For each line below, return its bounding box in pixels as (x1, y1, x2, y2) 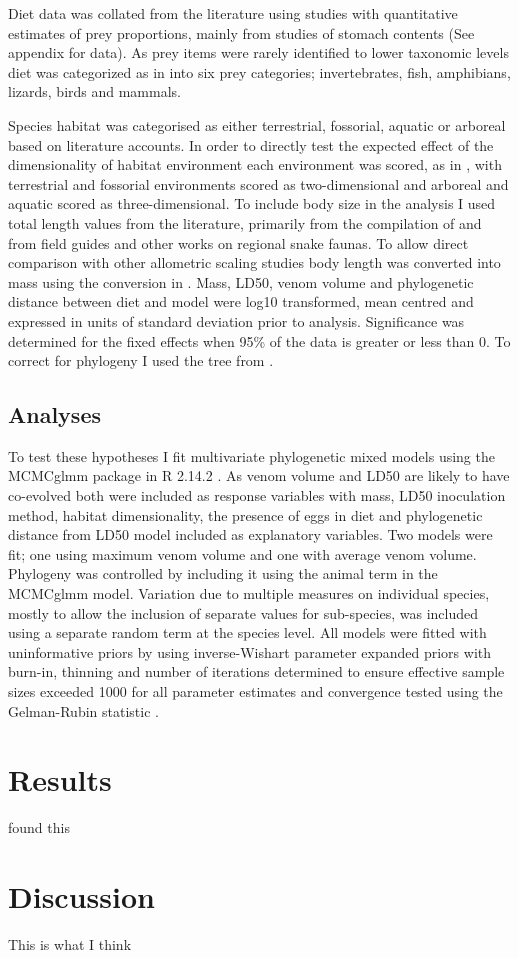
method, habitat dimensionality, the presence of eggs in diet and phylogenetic (8, 504, 483, 525)
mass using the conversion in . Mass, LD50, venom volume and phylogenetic (8, 271, 474, 292)
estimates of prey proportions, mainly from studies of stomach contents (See (8, 22, 475, 43)
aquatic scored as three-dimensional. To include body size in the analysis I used (8, 193, 496, 214)
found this (8, 817, 70, 838)
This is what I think (8, 934, 132, 955)
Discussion (8, 876, 155, 917)
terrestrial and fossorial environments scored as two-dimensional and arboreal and (8, 173, 509, 194)
